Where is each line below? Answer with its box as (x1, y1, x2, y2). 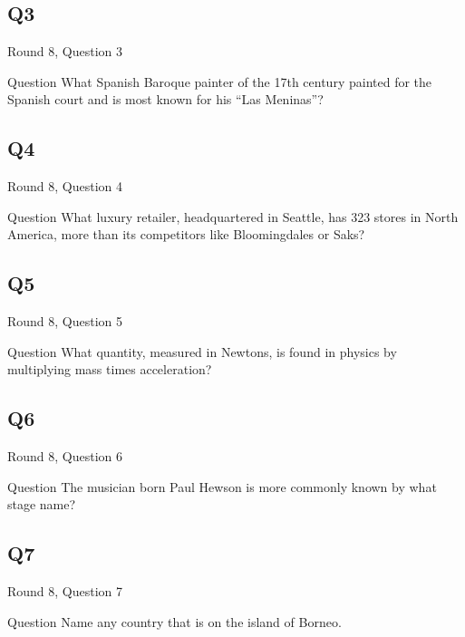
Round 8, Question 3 (7, 42, 123, 61)
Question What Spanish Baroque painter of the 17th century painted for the (7, 72, 432, 91)
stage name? (7, 495, 76, 514)
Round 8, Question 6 (7, 447, 123, 466)
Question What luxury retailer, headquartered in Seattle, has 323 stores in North (7, 207, 459, 226)
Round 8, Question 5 (7, 312, 123, 331)
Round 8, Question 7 (7, 582, 123, 601)
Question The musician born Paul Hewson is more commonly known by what (7, 477, 437, 496)
